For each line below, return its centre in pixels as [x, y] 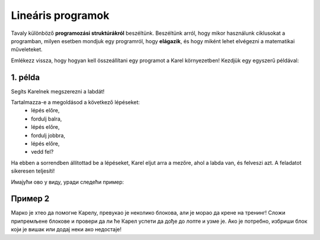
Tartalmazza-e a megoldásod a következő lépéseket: [76, 102]
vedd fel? [42, 152]
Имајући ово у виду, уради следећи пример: [68, 182]
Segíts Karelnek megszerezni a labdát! [58, 91]
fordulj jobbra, [48, 135]
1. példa [25, 77]
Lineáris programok [60, 15]
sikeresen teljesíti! [33, 171]
